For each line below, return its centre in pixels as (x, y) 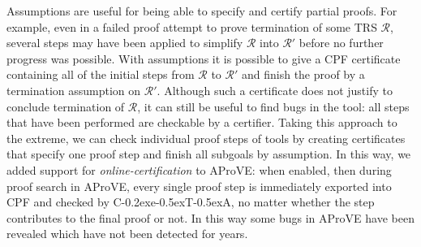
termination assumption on (74, 90)
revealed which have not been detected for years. (127, 234)
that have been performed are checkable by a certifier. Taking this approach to (202, 122)
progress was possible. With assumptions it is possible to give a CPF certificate (204, 58)
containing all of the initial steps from (101, 74)
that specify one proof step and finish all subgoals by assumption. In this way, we (209, 154)
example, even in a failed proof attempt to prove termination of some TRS (192, 26)
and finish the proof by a (303, 74)
